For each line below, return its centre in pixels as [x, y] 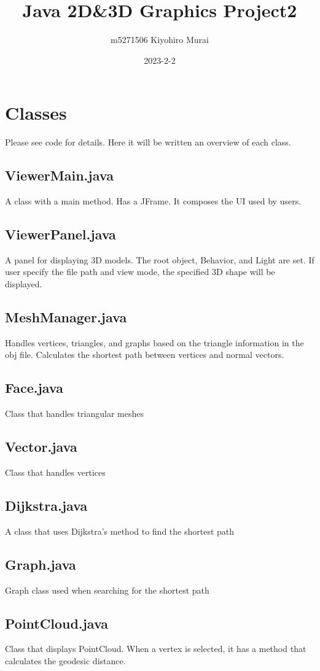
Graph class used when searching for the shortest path [107, 590]
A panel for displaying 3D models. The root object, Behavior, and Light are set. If [160, 259]
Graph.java [41, 564]
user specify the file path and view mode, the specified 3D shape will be [140, 272]
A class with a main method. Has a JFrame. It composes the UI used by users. [153, 201]
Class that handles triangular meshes [75, 413]
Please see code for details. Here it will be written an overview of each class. [148, 142]
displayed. [24, 284]
